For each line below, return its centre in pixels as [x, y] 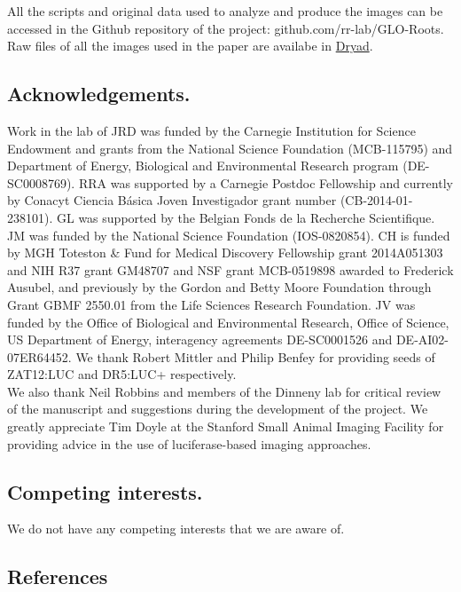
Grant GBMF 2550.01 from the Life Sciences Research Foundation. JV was [211, 304]
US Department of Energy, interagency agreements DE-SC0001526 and [200, 339]
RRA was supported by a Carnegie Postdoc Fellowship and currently [266, 182]
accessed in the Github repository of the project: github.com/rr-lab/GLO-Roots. [226, 28]
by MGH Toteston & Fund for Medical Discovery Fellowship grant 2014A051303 [225, 253]
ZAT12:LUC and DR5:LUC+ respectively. [122, 374]
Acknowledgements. [99, 94]
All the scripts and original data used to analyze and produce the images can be [225, 11]
